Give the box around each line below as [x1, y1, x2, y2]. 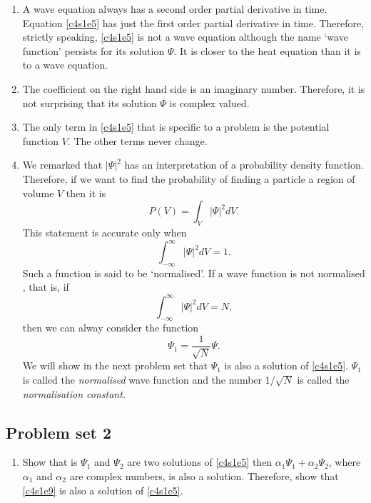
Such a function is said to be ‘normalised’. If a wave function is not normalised [22, 265, 365, 280]
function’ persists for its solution [22, 43, 165, 58]
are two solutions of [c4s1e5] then [127, 454, 273, 469]
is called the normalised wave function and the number [22, 372, 263, 387]
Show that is [22, 454, 78, 469]
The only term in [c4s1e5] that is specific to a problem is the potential [22, 119, 330, 134]
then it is [66, 185, 106, 200]
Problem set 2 [6, 421, 111, 443]
